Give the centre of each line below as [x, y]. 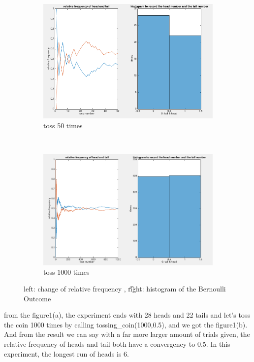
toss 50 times [63, 125]
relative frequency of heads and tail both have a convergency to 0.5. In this [117, 344]
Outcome [37, 298]
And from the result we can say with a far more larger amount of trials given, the [127, 334]
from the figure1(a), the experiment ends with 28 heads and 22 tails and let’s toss [127, 315]
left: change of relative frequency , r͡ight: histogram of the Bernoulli [125, 288]
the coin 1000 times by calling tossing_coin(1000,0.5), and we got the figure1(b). [126, 324]
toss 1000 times [66, 272]
